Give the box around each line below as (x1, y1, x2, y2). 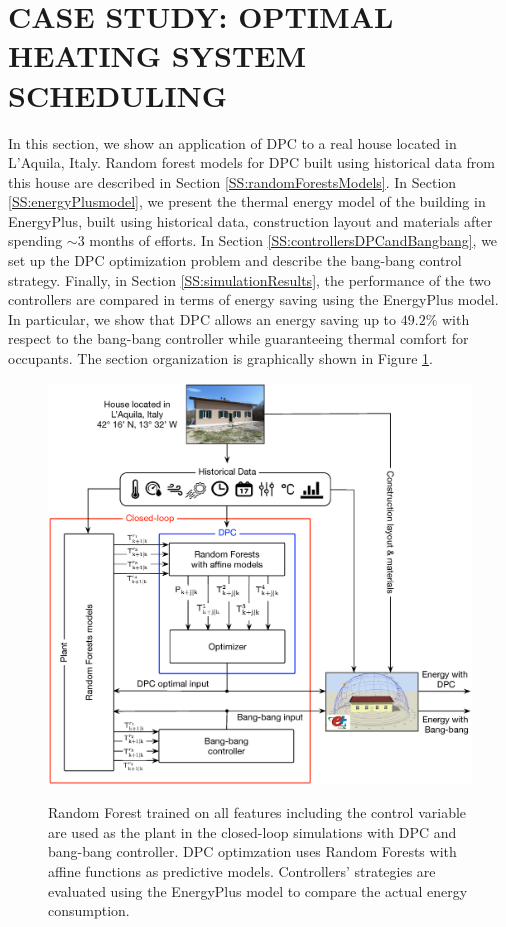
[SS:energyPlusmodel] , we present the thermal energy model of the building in (8, 191, 486, 212)
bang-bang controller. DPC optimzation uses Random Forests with (48, 841, 457, 862)
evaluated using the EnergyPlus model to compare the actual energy (48, 880, 468, 901)
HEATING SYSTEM (8, 35, 307, 76)
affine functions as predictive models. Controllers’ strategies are (48, 861, 436, 882)
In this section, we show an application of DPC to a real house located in (8, 132, 457, 153)
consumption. (48, 900, 130, 921)
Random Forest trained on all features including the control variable (48, 802, 467, 823)
